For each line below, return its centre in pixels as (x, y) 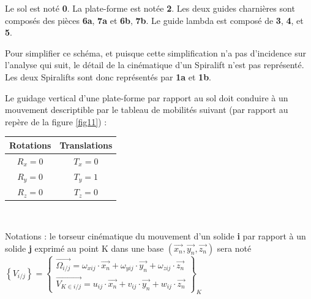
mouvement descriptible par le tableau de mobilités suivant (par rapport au (147, 110)
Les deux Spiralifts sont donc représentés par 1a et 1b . (108, 76)
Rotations (30, 145)
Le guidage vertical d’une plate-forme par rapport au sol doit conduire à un (147, 97)
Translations (86, 145)
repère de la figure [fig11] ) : (56, 121)
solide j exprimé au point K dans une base (84, 248)
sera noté (234, 248)
